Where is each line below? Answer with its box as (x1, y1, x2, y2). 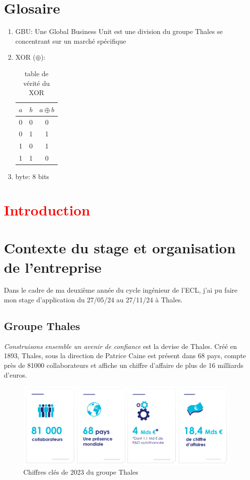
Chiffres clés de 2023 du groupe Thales (23, 466, 138, 477)
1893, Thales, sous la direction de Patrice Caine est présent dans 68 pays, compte (4, 350, 246, 361)
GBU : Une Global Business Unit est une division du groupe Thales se (15, 26, 223, 36)
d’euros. (4, 369, 27, 380)
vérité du (23, 78, 50, 88)
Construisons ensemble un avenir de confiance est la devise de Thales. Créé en (4, 341, 237, 351)
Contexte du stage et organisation (4, 238, 236, 258)
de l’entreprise (4, 257, 102, 277)
